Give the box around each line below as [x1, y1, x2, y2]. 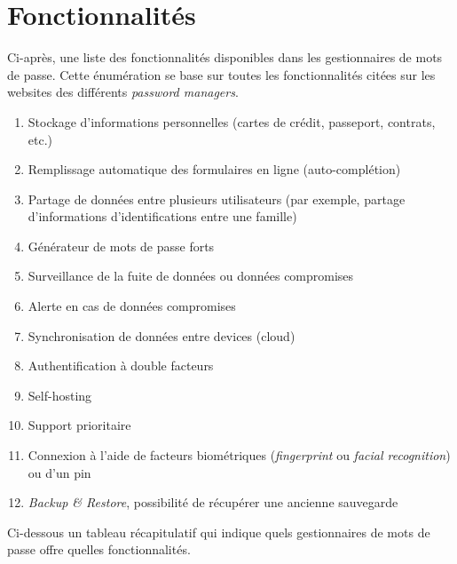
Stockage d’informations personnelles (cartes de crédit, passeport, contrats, [28, 112, 436, 131]
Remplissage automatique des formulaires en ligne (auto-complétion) [28, 160, 401, 179]
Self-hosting [28, 385, 92, 404]
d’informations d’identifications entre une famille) [28, 207, 297, 226]
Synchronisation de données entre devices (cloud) [28, 326, 295, 345]
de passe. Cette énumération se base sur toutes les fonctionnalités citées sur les [7, 65, 436, 83]
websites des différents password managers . [7, 83, 239, 101]
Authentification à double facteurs [28, 356, 214, 375]
